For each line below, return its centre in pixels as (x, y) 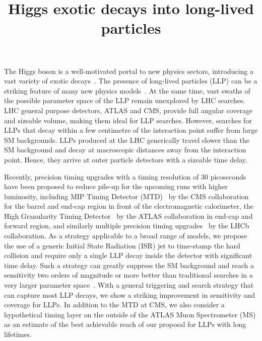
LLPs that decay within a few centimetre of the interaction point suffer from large (131, 130)
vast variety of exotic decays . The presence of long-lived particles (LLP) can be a (131, 81)
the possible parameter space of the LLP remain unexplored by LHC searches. (125, 100)
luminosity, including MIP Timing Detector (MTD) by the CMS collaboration (126, 196)
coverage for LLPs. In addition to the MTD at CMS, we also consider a (114, 305)
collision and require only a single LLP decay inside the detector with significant (128, 255)
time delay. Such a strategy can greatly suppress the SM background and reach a (129, 265)
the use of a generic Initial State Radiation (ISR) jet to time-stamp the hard (122, 245)
